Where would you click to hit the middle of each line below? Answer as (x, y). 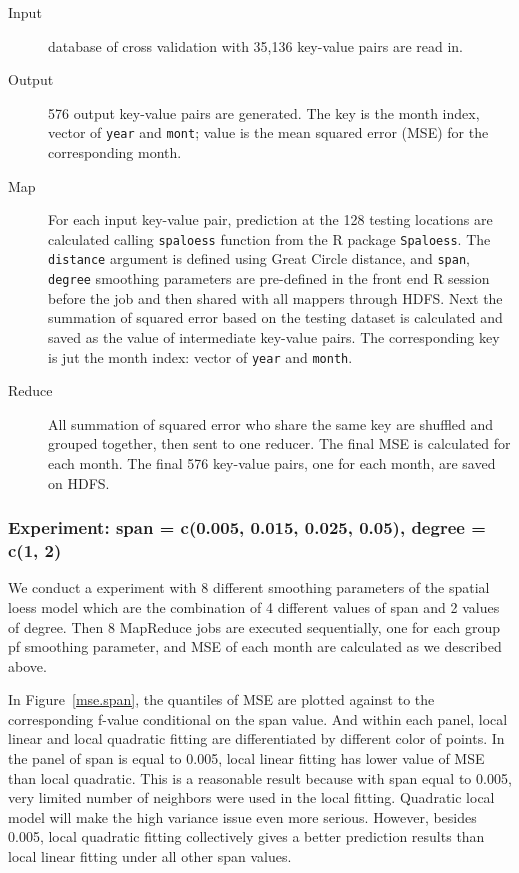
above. (27, 665)
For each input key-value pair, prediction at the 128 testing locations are (270, 219)
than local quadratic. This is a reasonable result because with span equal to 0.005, (260, 777)
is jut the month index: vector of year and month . (200, 356)
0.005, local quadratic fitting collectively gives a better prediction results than (246, 836)
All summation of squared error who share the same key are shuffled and (271, 423)
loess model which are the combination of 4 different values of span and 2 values (254, 606)
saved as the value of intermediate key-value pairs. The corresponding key (274, 336)
